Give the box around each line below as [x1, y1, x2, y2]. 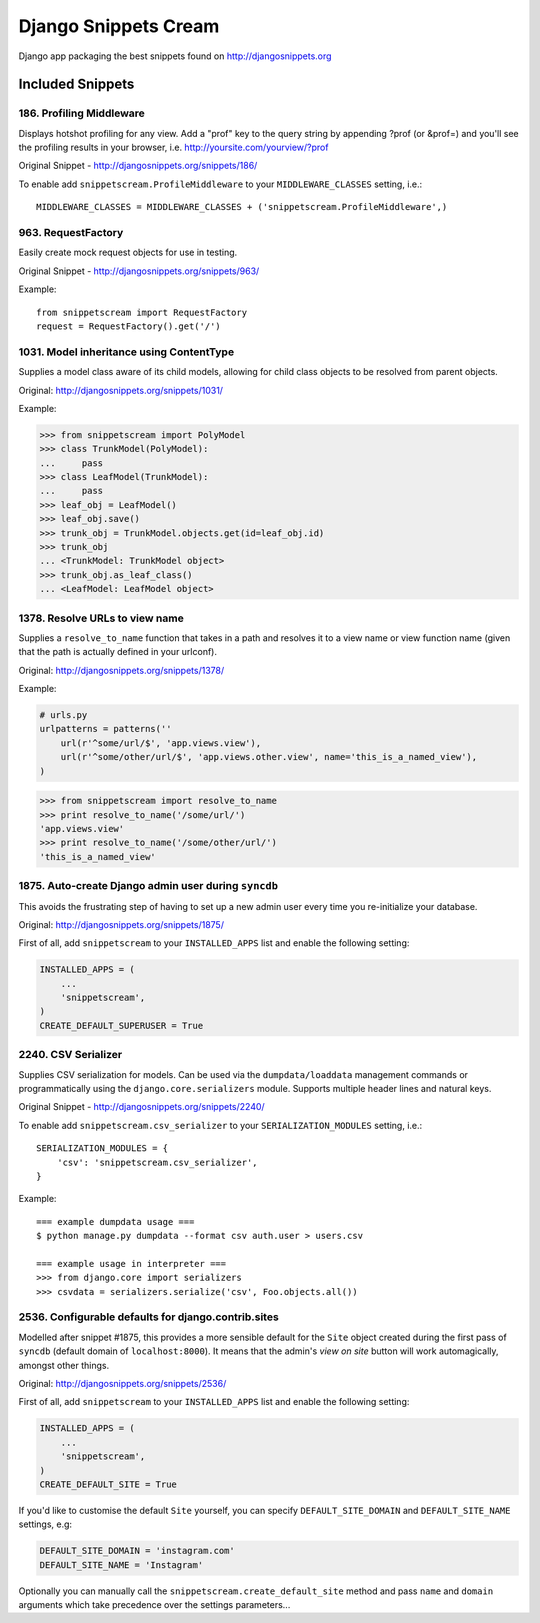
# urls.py [39, 710, 88, 721]
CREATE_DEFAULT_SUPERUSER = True [39, 1020, 204, 1031]
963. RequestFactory [18, 226, 124, 240]
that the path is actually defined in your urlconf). [18, 646, 217, 658]
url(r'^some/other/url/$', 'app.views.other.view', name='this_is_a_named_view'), [60, 751, 478, 763]
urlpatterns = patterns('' [39, 723, 172, 735]
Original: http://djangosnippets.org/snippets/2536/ [18, 1377, 227, 1389]
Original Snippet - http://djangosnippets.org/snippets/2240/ [18, 1101, 265, 1113]
